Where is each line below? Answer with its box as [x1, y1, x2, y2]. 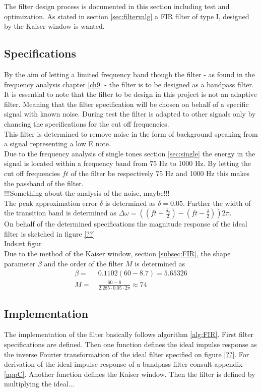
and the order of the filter [44, 258, 123, 268]
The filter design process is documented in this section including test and [4, 1, 230, 11]
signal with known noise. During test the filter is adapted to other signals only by [4, 108, 256, 119]
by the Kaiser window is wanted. [4, 21, 105, 31]
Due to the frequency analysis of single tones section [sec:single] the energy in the [4, 148, 255, 158]
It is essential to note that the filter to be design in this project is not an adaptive [4, 89, 257, 99]
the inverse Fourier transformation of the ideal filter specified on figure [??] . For [4, 349, 249, 359]
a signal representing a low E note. [4, 138, 111, 149]
